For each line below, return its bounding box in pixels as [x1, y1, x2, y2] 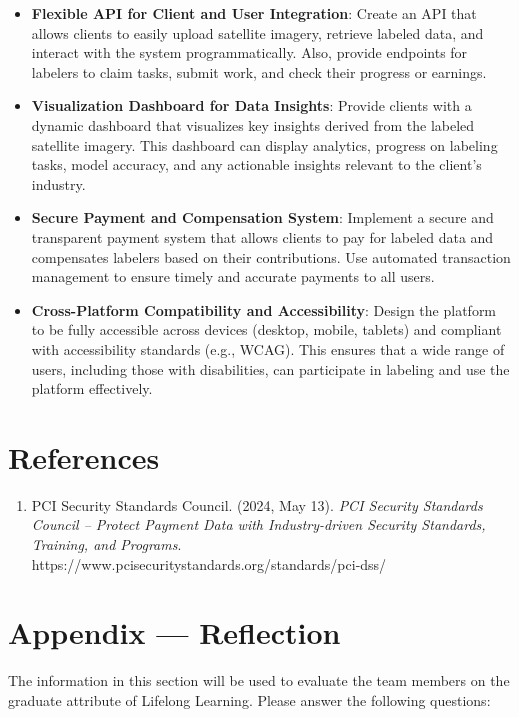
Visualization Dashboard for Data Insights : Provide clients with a [31, 95, 472, 116]
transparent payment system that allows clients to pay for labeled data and [31, 226, 494, 247]
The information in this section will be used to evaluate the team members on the [8, 670, 510, 691]
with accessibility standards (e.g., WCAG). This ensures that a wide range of [31, 338, 505, 359]
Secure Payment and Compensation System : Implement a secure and [31, 207, 494, 228]
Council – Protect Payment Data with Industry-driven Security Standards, [31, 514, 486, 535]
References [8, 436, 160, 477]
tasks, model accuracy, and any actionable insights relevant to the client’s [31, 154, 482, 175]
